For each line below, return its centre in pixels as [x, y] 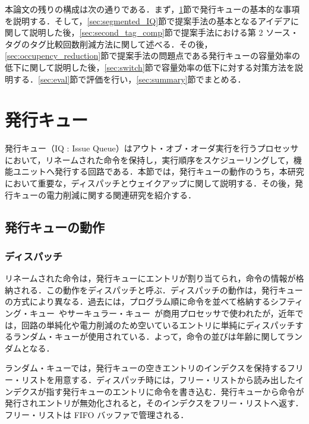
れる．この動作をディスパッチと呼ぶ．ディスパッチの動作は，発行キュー [162, 289]
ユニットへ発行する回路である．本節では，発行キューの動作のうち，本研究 [158, 171]
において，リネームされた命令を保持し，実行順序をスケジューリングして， [149, 159]
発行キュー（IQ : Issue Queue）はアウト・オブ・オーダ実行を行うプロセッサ [152, 148]
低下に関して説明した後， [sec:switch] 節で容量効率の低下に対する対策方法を [150, 67]
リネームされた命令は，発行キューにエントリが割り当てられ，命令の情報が [150, 278]
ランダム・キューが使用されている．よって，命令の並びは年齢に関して [149, 336]
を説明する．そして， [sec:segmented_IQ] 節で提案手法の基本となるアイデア [148, 20]
